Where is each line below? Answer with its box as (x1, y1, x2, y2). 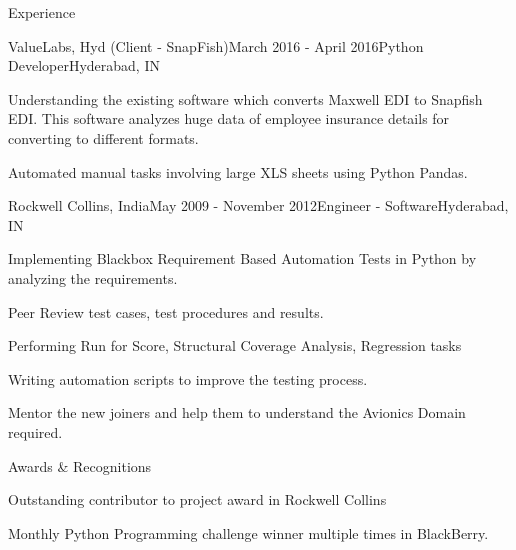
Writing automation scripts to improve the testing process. (8, 368, 368, 389)
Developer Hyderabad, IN (8, 55, 160, 76)
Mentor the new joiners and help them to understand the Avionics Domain (8, 402, 466, 423)
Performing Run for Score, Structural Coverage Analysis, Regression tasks (8, 335, 462, 356)
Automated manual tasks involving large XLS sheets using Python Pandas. (8, 161, 468, 182)
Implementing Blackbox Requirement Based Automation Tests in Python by (8, 248, 477, 269)
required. (8, 421, 63, 442)
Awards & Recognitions (8, 455, 152, 476)
